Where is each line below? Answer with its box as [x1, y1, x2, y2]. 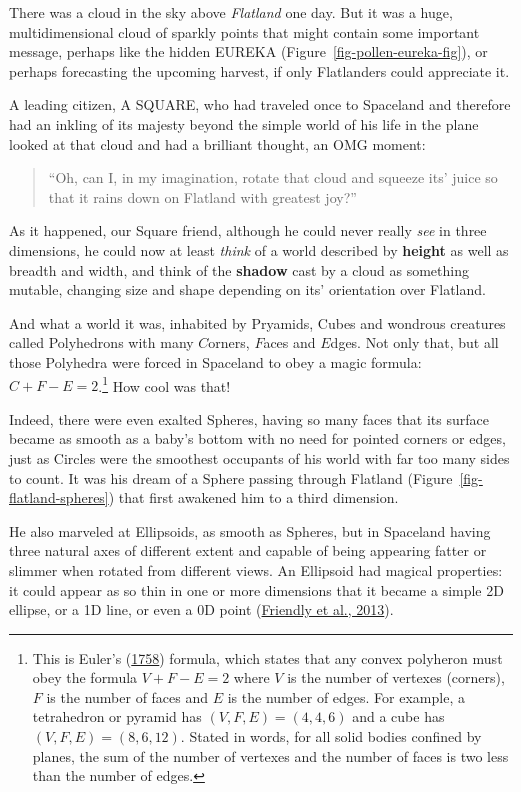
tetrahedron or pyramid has [32, 706, 202, 727]
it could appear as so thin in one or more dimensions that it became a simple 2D [9, 579, 504, 600]
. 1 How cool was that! [98, 372, 231, 396]
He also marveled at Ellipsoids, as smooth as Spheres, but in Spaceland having [9, 520, 491, 541]
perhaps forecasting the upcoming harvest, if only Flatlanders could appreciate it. [9, 60, 510, 81]
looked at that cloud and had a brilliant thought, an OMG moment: [9, 133, 426, 154]
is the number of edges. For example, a [227, 686, 465, 707]
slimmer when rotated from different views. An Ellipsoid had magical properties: [9, 559, 503, 580]
